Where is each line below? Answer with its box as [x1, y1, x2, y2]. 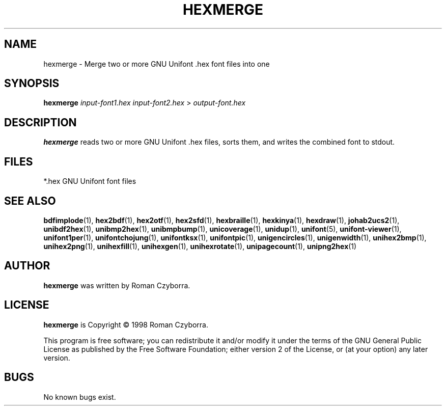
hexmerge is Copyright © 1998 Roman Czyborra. [43, 320, 209, 329]
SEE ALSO [4, 194, 56, 207]
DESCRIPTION [4, 116, 77, 129]
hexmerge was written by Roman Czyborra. [43, 281, 190, 290]
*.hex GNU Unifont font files [43, 177, 136, 186]
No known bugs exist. [43, 392, 116, 401]
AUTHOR [4, 259, 50, 272]
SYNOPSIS [4, 77, 60, 90]
